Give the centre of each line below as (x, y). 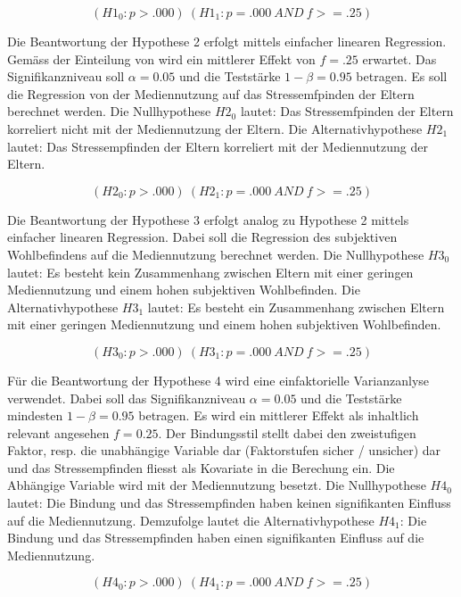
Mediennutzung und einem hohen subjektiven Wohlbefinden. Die (184, 290)
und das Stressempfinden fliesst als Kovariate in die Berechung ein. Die (201, 467)
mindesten (35, 415)
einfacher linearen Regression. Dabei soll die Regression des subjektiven (202, 237)
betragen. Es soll (402, 76)
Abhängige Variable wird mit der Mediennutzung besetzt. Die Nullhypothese (217, 485)
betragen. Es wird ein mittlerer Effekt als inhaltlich (279, 415)
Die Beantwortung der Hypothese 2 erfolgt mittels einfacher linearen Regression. (227, 41)
